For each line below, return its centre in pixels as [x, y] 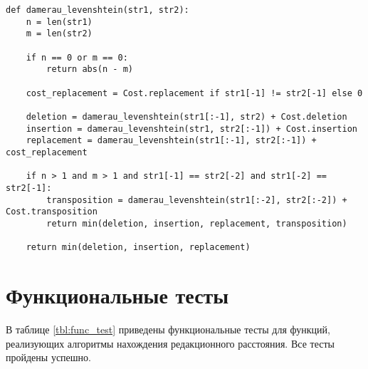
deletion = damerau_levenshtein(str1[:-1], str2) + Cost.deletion [186, 116]
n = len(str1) [59, 22]
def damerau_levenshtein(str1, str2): [98, 10]
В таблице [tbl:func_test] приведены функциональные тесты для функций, [168, 329]
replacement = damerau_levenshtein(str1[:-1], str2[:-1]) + [171, 141]
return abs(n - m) [90, 69]
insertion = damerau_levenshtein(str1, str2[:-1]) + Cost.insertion [191, 129]
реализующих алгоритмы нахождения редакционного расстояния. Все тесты [170, 343]
